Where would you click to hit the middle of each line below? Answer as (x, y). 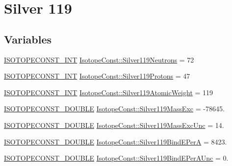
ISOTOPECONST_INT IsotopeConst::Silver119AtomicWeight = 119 (109, 92)
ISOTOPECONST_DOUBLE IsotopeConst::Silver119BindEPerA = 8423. (116, 141)
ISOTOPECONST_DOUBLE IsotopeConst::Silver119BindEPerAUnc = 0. (116, 158)
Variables (28, 39)
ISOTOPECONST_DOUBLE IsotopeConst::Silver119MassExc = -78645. (114, 109)
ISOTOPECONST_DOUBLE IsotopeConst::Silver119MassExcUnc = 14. (114, 125)
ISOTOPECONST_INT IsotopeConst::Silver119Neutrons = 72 (99, 59)
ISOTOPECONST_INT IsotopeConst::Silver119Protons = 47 (97, 76)
